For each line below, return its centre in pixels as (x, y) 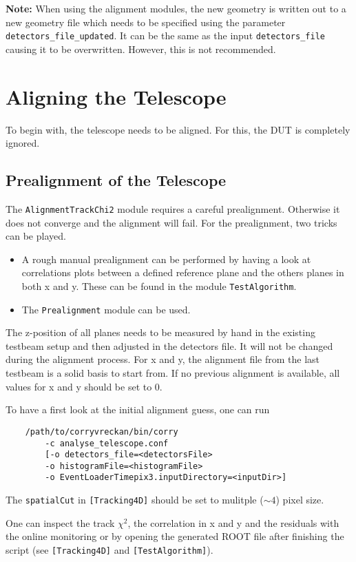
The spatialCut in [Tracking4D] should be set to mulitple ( (135, 500)
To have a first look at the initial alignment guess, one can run (138, 409)
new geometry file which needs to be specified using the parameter (146, 22)
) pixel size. (300, 500)
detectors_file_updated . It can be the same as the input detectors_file (165, 35)
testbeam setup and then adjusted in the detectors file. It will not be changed (169, 345)
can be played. (36, 236)
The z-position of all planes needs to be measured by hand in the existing (160, 332)
